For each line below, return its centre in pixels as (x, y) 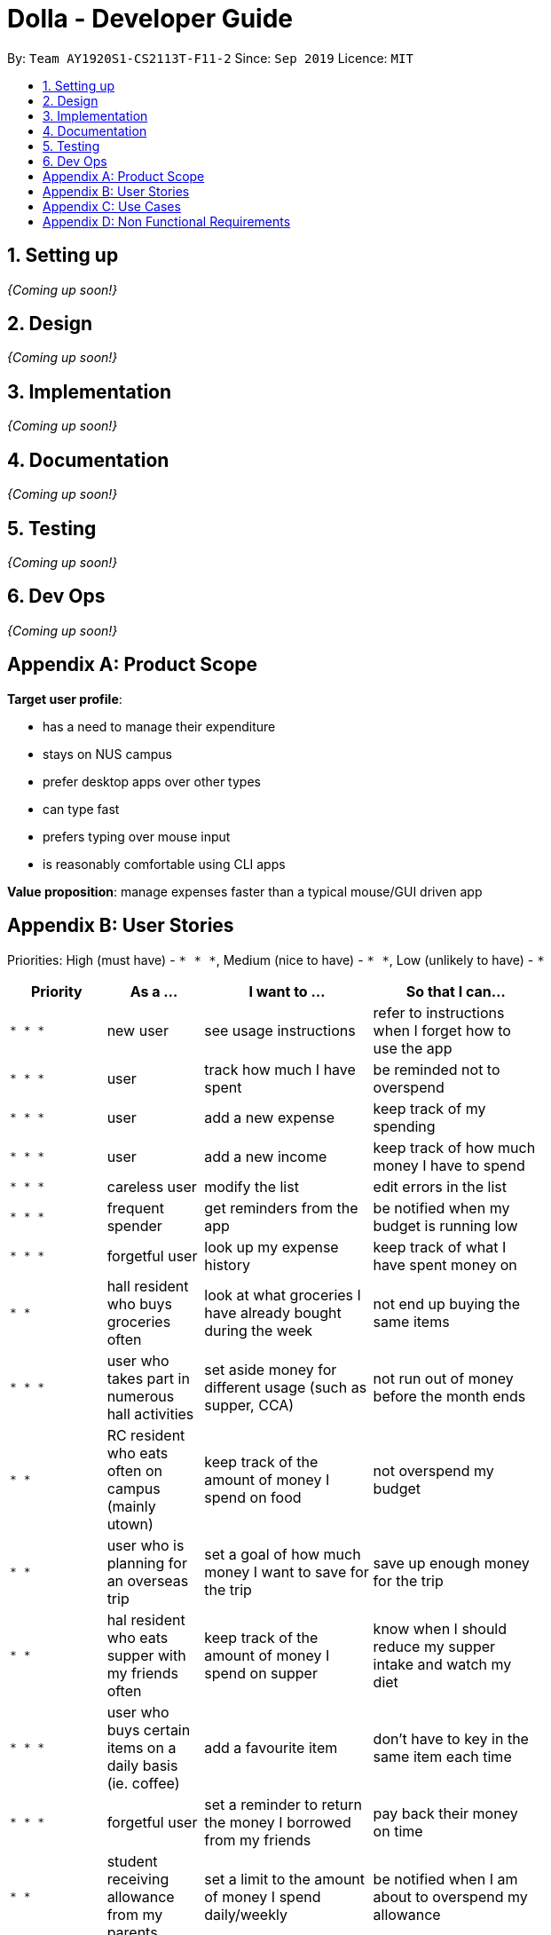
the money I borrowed (278, 1822)
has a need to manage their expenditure (159, 726)
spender (134, 1225)
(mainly (131, 1506)
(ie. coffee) (143, 1783)
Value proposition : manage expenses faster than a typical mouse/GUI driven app (245, 891)
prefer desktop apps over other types (152, 781)
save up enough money (451, 1563)
